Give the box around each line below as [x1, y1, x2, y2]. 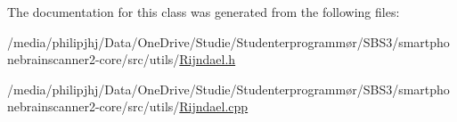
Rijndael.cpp [179, 97, 249, 116]
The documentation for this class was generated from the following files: [7, 3, 400, 20]
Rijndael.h [179, 50, 236, 69]
